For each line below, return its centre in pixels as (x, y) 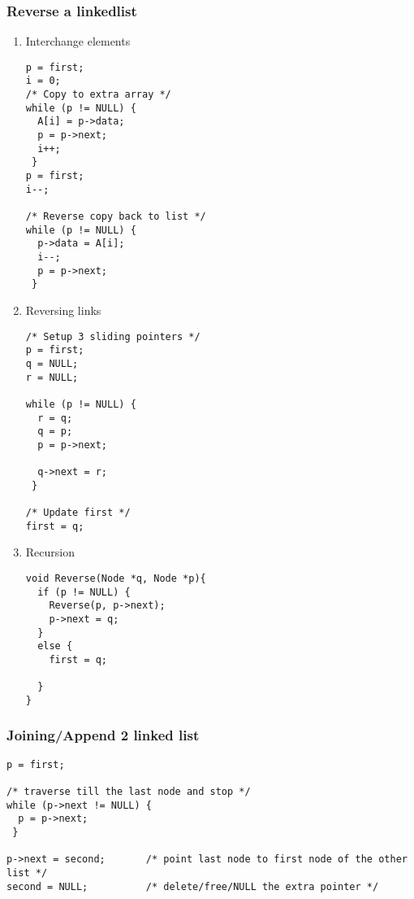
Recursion (50, 552)
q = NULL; (52, 363)
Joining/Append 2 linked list (103, 735)
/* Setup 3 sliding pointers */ (113, 336)
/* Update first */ (78, 513)
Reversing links (63, 310)
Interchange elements (78, 41)
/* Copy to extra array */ (98, 95)
